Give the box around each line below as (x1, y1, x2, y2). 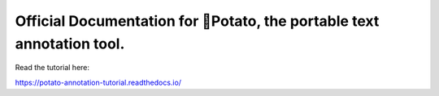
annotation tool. (15, 35, 125, 52)
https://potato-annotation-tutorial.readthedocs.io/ (15, 77, 182, 87)
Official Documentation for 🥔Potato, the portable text (15, 12, 380, 30)
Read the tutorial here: (15, 63, 89, 73)
